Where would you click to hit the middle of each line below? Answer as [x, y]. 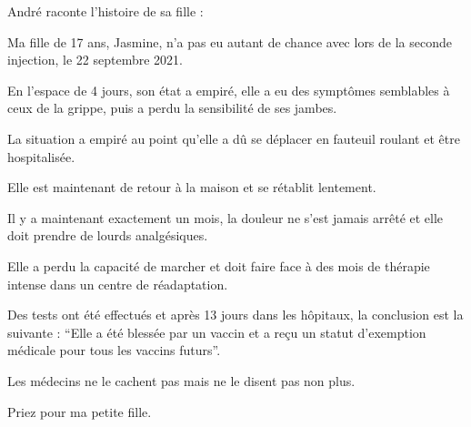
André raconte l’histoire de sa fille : [105, 11]
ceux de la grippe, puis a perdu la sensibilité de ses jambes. [172, 108]
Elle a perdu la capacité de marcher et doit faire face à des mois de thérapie [219, 265]
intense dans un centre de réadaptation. [118, 284]
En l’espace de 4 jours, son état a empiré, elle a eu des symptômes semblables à [229, 90]
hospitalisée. [41, 156]
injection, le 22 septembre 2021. [95, 60]
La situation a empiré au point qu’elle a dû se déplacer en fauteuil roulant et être [234, 138]
